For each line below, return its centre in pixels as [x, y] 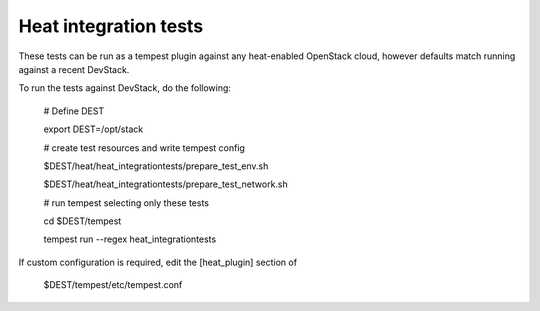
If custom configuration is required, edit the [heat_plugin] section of [158, 262]
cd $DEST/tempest [82, 221]
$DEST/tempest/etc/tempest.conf [113, 285]
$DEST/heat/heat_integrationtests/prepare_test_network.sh [166, 184]
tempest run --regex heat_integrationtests [130, 239]
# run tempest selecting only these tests [126, 202]
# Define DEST [74, 111]
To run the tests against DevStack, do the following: [125, 88]
